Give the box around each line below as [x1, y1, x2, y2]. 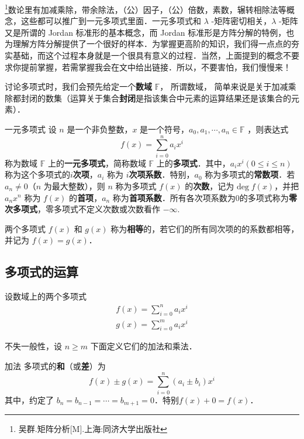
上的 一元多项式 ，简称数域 [47, 156, 146, 169]
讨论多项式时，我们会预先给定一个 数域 [5, 80, 152, 93]
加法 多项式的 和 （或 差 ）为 [5, 360, 106, 372]
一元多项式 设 [5, 123, 57, 135]
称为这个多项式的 [5, 168, 70, 181]
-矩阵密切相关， [211, 15, 272, 27]
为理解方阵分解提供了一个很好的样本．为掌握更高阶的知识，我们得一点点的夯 [5, 38, 299, 50]
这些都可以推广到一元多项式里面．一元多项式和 [20, 15, 201, 27]
